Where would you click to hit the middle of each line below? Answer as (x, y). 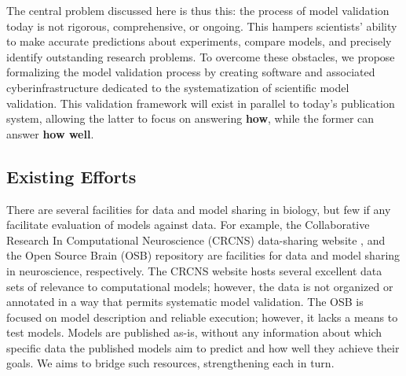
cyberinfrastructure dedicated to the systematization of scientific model (178, 87)
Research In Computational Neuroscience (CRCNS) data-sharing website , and (196, 240)
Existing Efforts (71, 176)
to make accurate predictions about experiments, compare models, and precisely (199, 41)
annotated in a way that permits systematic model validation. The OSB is (185, 302)
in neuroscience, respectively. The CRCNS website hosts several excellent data (194, 270)
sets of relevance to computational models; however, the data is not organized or (200, 286)
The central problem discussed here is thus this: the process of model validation (198, 10)
